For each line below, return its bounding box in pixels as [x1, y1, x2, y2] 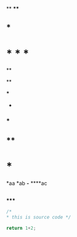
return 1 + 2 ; [6, 225, 36, 231]
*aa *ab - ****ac [6, 179, 48, 186]
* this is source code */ [6, 214, 71, 220]
